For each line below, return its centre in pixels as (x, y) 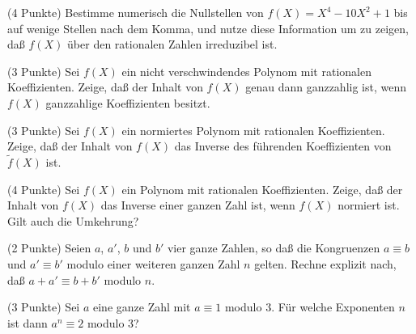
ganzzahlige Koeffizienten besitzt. (128, 102)
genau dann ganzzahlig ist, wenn (326, 87)
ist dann (28, 322)
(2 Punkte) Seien (49, 248)
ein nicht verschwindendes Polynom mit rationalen (246, 71)
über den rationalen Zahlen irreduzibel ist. (172, 44)
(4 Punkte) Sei (44, 189)
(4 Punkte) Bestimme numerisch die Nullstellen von (136, 12)
